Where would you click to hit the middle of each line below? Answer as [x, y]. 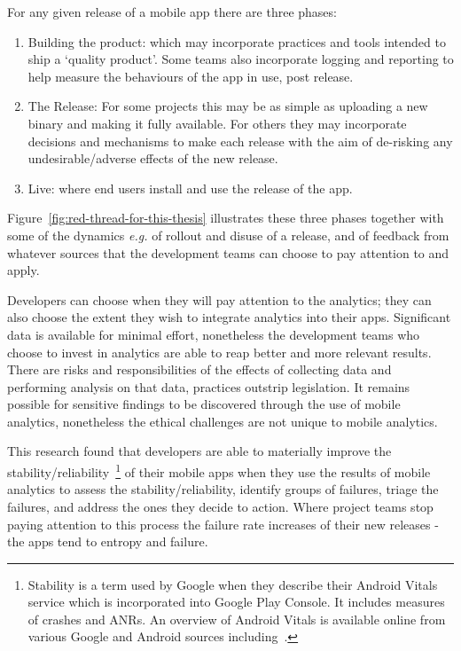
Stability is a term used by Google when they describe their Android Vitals [233, 584]
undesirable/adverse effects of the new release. [153, 158]
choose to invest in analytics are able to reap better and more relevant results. [219, 352]
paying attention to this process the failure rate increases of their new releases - [223, 524]
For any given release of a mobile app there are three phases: [172, 12]
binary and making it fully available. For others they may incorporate [217, 123]
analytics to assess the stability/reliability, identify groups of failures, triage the [223, 489]
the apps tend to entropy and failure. [108, 541]
